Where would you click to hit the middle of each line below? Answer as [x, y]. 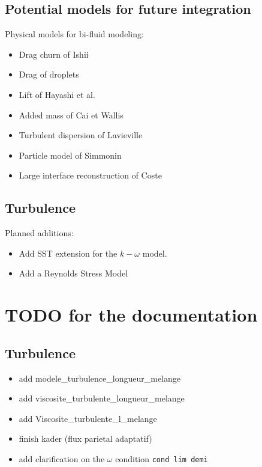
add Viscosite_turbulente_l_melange [88, 418]
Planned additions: [39, 233]
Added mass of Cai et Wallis [71, 114]
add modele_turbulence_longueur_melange [100, 378]
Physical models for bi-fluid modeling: [74, 34]
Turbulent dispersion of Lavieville [81, 135]
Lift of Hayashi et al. [57, 94]
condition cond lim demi [162, 458]
